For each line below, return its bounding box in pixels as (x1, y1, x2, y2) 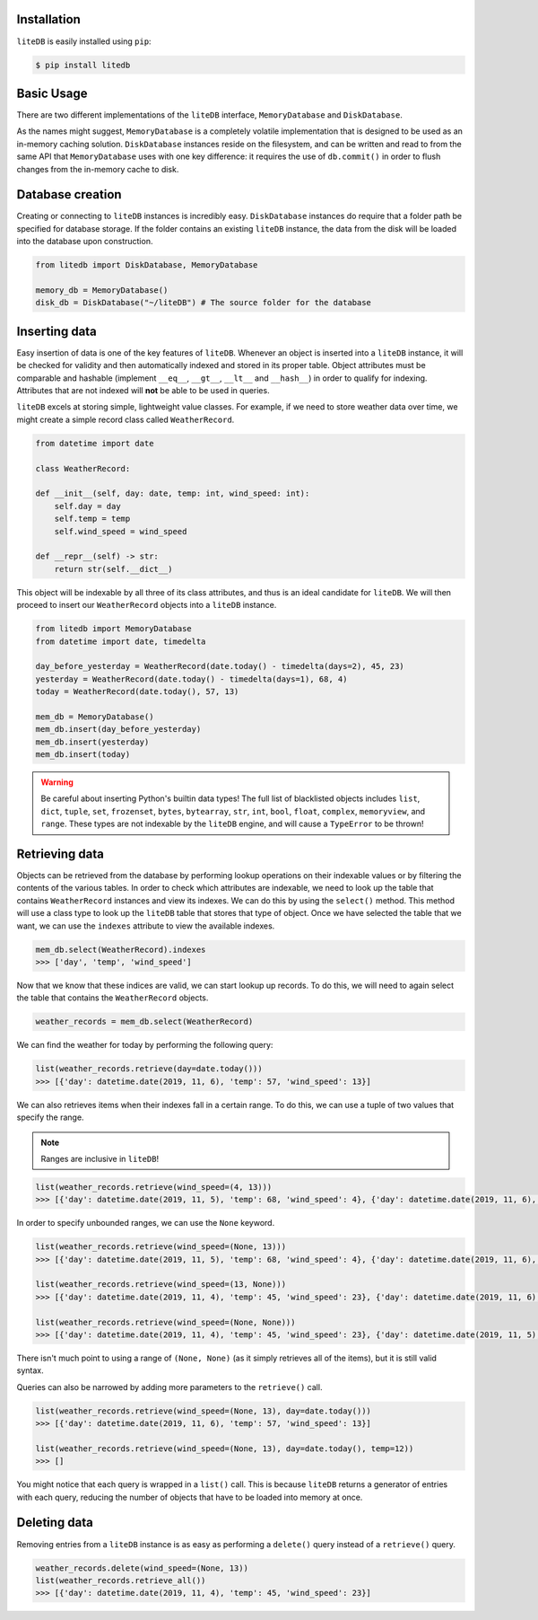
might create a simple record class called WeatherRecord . (16, 414, 235, 425)
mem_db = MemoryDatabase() (35, 711, 154, 722)
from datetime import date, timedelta (35, 636, 206, 647)
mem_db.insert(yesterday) (35, 736, 150, 747)
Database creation (16, 187, 122, 202)
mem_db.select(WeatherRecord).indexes (35, 944, 206, 955)
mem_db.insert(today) (35, 750, 131, 760)
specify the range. (16, 1112, 84, 1123)
